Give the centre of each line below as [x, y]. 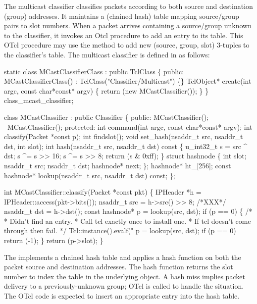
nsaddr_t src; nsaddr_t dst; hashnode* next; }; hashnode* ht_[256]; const [118, 165]
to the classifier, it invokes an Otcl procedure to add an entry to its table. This [124, 35]
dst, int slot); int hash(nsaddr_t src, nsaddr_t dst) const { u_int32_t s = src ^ [126, 146]
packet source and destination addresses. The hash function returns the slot [119, 267]
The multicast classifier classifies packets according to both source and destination [128, 6]
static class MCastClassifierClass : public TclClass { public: [94, 71]
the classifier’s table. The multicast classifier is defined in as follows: [107, 54]
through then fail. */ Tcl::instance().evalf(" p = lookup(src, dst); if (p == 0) [120, 230]
